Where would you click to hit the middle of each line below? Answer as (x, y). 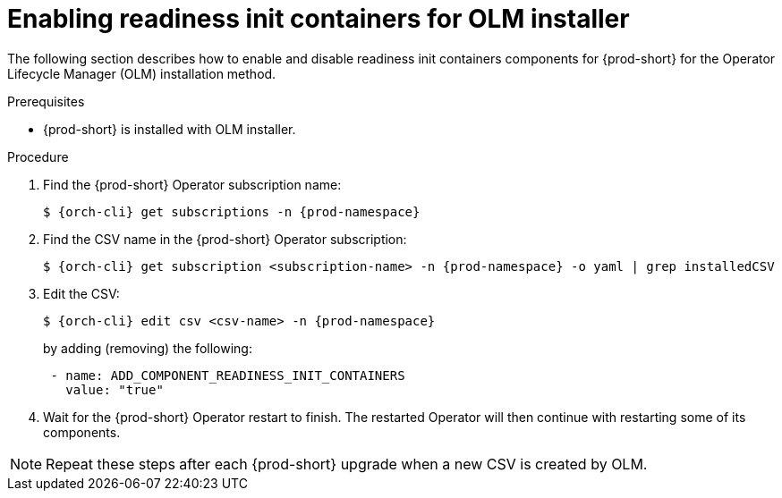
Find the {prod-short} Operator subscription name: (192, 184)
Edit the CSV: (81, 293)
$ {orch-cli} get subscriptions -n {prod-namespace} (232, 211)
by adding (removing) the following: (148, 348)
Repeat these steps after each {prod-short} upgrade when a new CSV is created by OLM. (347, 464)
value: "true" (115, 389)
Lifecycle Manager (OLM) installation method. (142, 73)
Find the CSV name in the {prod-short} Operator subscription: (225, 239)
